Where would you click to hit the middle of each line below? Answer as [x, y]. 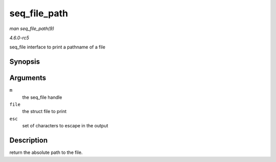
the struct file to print [44, 112]
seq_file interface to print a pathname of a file [57, 47]
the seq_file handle [42, 97]
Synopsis [25, 62]
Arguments [28, 78]
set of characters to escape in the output [65, 126]
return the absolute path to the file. [46, 152]
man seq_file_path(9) [32, 29]
